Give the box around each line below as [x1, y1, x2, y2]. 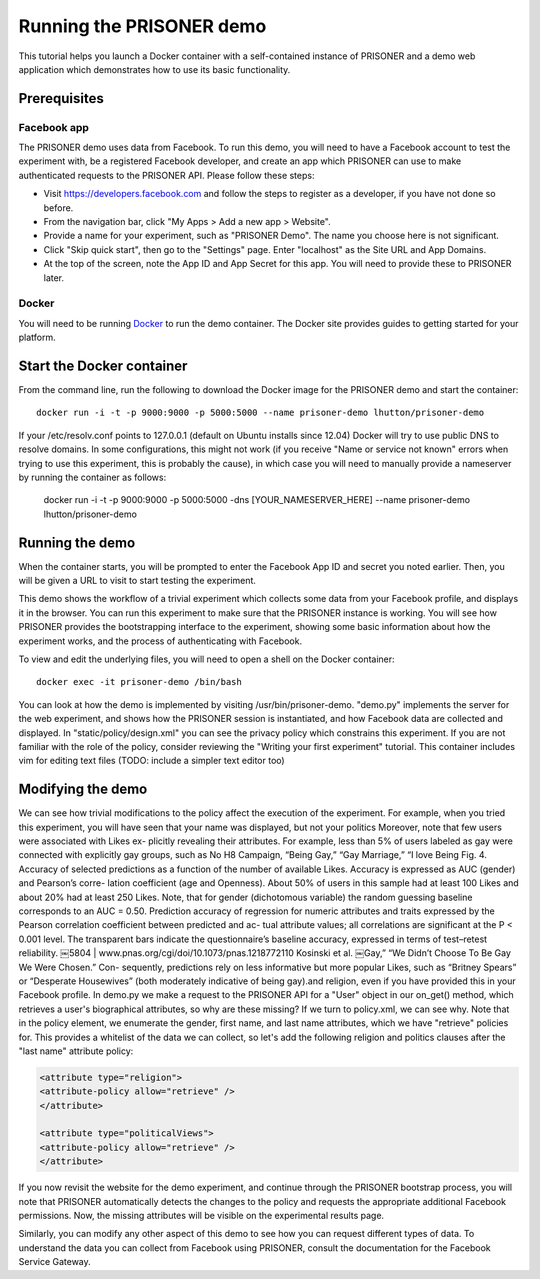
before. [43, 201, 74, 214]
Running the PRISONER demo [18, 15, 267, 37]
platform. [18, 331, 57, 344]
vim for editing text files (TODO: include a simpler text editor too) [18, 755, 285, 767]
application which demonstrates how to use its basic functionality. [18, 63, 291, 75]
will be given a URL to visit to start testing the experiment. [18, 575, 257, 587]
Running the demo [18, 534, 136, 551]
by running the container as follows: [18, 471, 167, 483]
